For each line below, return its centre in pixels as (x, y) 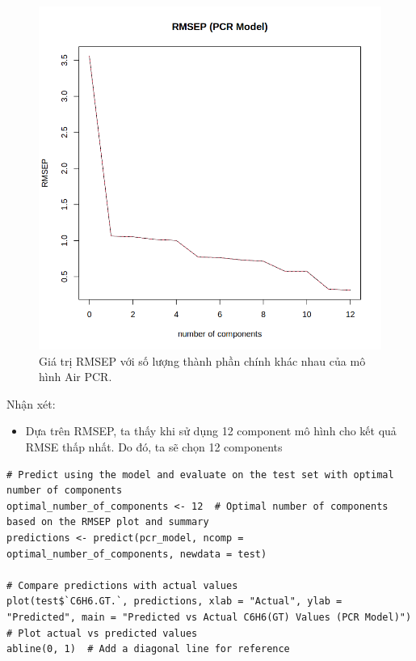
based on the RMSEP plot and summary (108, 522)
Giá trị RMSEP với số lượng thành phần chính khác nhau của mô (202, 360)
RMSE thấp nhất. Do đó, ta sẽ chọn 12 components (154, 446)
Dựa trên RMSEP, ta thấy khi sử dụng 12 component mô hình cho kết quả (211, 431)
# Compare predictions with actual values (122, 585)
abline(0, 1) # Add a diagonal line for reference (148, 649)
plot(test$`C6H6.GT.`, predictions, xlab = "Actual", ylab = (174, 602)
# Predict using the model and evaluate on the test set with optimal (200, 475)
